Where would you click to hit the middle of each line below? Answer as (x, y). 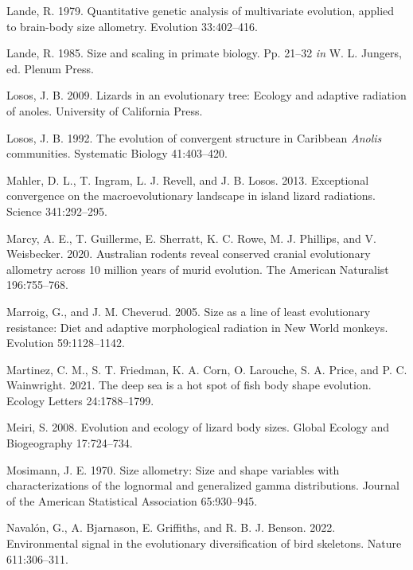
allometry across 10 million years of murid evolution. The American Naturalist (198, 269)
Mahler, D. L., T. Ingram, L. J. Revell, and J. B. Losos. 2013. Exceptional (188, 180)
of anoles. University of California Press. (105, 110)
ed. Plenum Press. (50, 68)
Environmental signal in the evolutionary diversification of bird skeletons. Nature (204, 543)
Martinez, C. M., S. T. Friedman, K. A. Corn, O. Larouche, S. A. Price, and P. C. (207, 369)
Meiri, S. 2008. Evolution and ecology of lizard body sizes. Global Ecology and (198, 427)
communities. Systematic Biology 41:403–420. (117, 153)
